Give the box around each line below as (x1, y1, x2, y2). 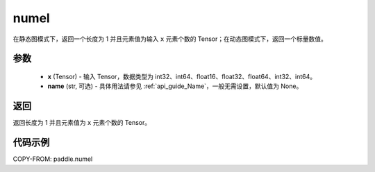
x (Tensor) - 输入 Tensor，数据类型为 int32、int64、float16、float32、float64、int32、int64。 (47, 72, 317, 80)
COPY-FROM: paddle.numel (12, 155, 93, 163)
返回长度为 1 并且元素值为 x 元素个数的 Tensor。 (12, 119, 151, 127)
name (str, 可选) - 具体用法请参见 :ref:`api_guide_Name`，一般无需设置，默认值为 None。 (47, 82, 303, 90)
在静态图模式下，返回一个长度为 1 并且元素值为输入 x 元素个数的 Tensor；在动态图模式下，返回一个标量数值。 (12, 35, 328, 43)
